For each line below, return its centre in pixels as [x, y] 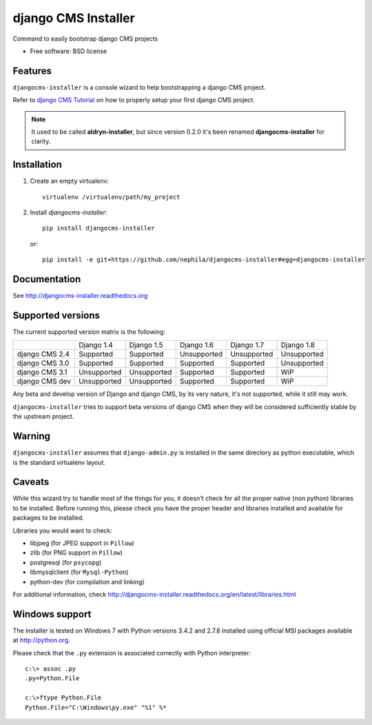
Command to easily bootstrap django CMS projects [85, 39]
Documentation [47, 279]
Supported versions [56, 315]
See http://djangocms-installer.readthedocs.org [80, 296]
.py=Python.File [52, 678]
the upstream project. [43, 417]
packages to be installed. [48, 518]
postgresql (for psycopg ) [66, 562]
